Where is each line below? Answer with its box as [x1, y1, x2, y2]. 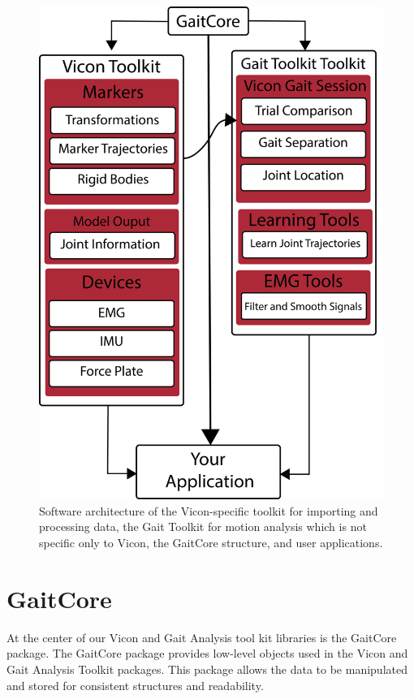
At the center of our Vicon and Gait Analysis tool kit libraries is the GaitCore [6, 628, 397, 645]
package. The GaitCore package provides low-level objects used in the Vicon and [6, 645, 408, 662]
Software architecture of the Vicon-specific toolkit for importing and [39, 502, 378, 519]
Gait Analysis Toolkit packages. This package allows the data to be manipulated [6, 660, 408, 677]
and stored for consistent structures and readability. [6, 676, 264, 693]
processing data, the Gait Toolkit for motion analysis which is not [39, 518, 367, 535]
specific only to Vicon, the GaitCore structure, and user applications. [39, 534, 383, 551]
